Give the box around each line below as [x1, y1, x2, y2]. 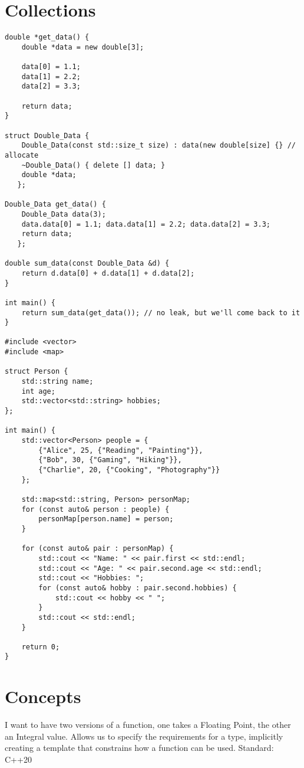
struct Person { [5, 367, 68, 376]
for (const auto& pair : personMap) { [21, 544, 174, 553]
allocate [5, 151, 39, 159]
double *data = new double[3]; [21, 43, 144, 51]
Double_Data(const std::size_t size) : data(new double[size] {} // [21, 141, 296, 150]
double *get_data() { [5, 33, 90, 42]
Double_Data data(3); [21, 210, 106, 218]
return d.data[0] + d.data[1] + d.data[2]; [21, 269, 195, 277]
